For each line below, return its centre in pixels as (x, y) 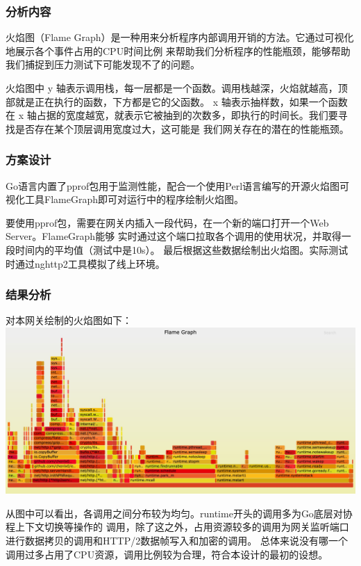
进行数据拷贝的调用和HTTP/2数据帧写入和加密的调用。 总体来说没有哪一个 (177, 540)
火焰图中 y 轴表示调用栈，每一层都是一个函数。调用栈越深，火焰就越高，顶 (177, 88)
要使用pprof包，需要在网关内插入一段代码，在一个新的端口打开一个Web (167, 222)
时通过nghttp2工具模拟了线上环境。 (85, 263)
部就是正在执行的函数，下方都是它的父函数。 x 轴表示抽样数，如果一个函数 (177, 101)
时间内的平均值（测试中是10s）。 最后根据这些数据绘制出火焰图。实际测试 (182, 249)
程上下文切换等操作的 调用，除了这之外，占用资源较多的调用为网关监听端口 (177, 527)
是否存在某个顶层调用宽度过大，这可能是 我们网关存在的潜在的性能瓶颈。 (182, 128)
